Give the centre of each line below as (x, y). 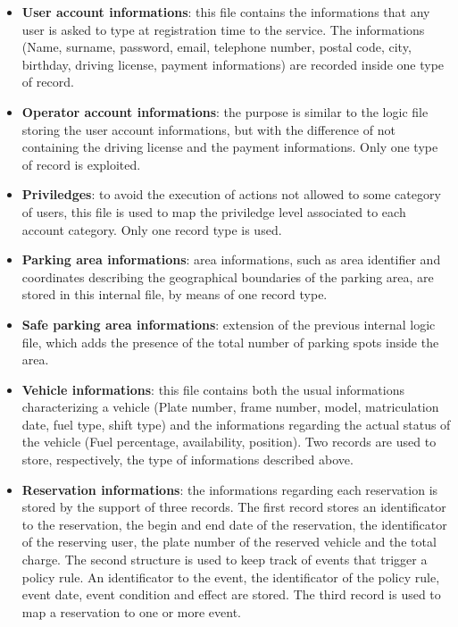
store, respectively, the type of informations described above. (187, 460)
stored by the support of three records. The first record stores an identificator (234, 507)
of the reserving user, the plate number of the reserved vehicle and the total (229, 542)
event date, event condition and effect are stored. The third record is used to (231, 594)
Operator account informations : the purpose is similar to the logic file (225, 111)
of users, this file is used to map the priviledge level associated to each (214, 211)
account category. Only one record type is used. (152, 229)
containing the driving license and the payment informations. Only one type (230, 147)
